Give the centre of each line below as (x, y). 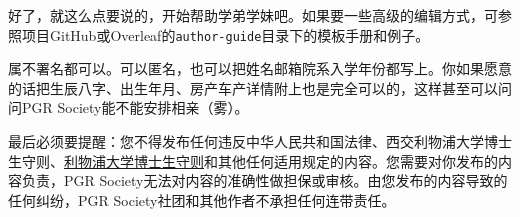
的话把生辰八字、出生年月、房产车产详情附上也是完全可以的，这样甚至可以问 (260, 87)
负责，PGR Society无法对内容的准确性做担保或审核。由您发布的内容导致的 (264, 180)
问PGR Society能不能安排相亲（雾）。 (128, 107)
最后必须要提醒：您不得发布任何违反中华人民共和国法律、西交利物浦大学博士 (260, 141)
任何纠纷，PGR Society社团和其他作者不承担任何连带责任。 (202, 199)
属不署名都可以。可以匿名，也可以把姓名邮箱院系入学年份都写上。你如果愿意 (260, 68)
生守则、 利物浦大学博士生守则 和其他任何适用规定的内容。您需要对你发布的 (253, 160)
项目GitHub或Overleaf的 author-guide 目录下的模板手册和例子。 (225, 34)
